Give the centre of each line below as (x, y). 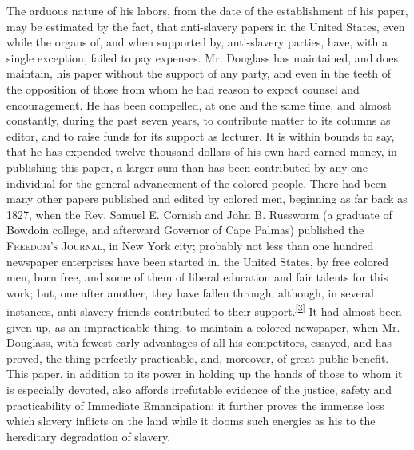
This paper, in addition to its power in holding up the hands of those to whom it (205, 374)
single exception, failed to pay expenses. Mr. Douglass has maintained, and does (202, 57)
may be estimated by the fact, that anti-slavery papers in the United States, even (206, 26)
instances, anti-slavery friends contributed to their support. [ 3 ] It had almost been (204, 310)
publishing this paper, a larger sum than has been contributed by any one (187, 167)
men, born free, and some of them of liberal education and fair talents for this (197, 277)
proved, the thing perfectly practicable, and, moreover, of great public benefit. (198, 358)
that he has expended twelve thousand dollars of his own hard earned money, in (202, 151)
